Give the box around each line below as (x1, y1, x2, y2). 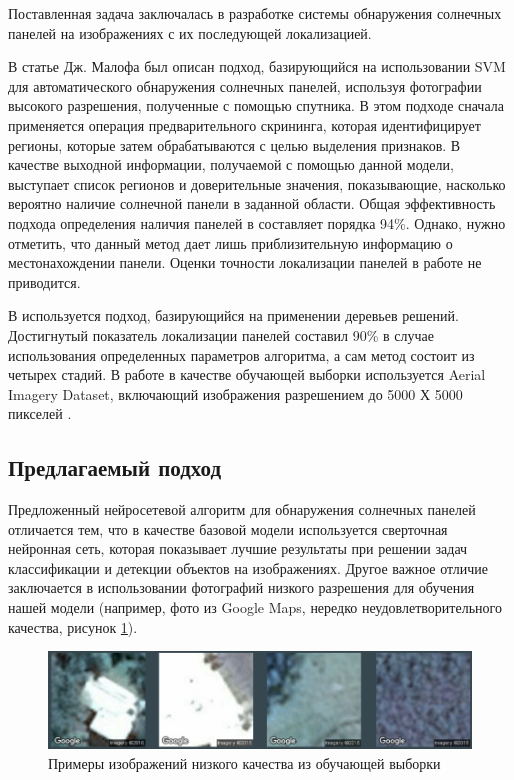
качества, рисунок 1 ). (8, 616, 138, 637)
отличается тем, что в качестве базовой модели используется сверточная (8, 518, 448, 539)
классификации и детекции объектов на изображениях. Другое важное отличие (8, 557, 489, 578)
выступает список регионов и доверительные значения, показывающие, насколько (8, 173, 506, 194)
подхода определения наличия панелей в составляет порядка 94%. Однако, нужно (8, 212, 506, 233)
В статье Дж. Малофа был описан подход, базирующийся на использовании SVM (8, 56, 506, 77)
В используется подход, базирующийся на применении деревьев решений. (8, 305, 459, 326)
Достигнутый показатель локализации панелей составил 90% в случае (8, 324, 435, 345)
